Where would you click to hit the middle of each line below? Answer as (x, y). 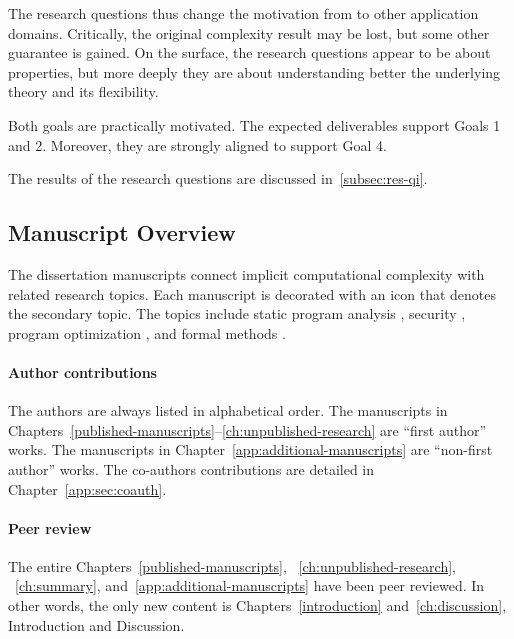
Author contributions (82, 371)
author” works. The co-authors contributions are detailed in (191, 468)
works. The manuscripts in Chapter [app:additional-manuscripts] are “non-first (250, 449)
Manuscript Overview (122, 232)
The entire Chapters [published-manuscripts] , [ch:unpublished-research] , (232, 565)
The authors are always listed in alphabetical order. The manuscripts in (228, 410)
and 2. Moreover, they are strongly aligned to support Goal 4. (197, 144)
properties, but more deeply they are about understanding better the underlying (254, 71)
